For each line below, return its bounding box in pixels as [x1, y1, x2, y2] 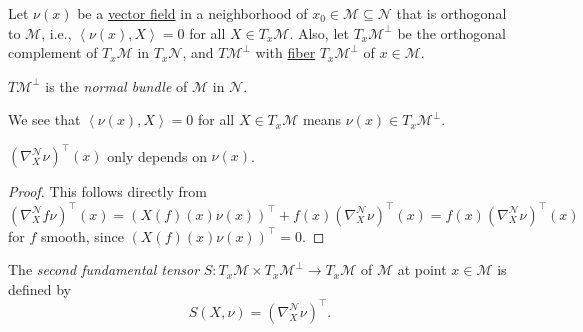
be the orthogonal [397, 22, 506, 43]
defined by [8, 278, 72, 299]
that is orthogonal [396, 3, 507, 23]
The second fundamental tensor [8, 259, 200, 280]
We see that [8, 109, 81, 130]
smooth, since [40, 225, 124, 246]
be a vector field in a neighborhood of [77, 3, 308, 23]
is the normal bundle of [45, 75, 188, 96]
